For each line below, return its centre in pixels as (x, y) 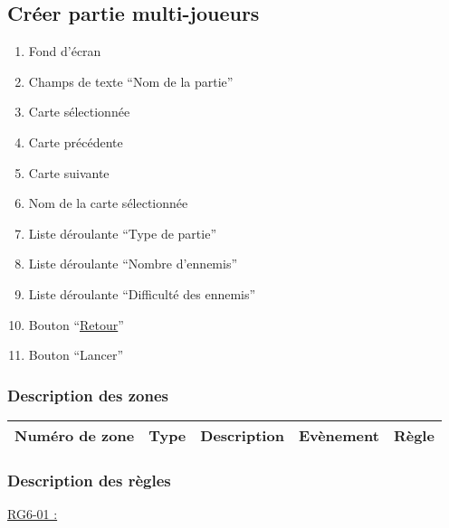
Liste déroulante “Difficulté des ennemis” (142, 293)
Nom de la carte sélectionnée (108, 203)
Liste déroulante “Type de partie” (123, 233)
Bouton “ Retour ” (76, 324)
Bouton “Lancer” (76, 355)
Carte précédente (76, 141)
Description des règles (89, 480)
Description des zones (88, 395)
